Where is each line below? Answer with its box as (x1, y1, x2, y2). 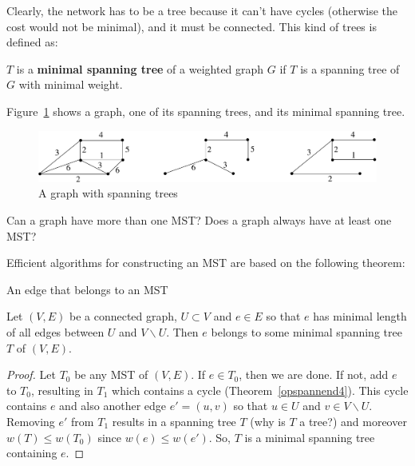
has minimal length (313, 308, 407, 325)
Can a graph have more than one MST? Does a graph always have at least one (6, 211, 392, 228)
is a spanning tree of (300, 60, 400, 77)
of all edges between (6, 323, 105, 340)
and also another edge (59, 397, 167, 414)
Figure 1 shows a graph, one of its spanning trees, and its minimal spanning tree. (6, 102, 405, 119)
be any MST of (74, 366, 148, 383)
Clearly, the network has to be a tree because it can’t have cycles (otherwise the (6, 2, 397, 18)
